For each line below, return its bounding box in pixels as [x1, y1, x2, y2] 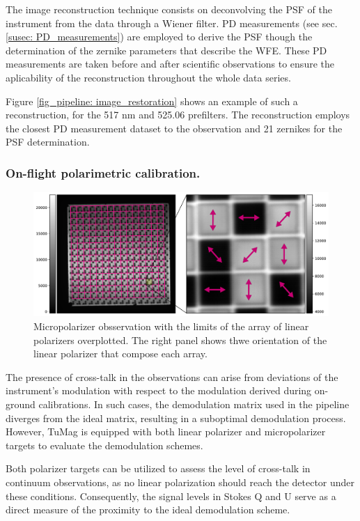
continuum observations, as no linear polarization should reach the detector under [6, 474, 355, 489]
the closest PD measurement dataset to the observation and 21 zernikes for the [6, 120, 343, 135]
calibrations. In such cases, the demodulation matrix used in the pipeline [38, 396, 350, 411]
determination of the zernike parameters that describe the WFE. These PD [6, 42, 327, 57]
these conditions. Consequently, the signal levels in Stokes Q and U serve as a [6, 488, 336, 503]
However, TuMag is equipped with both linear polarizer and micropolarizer [6, 424, 326, 439]
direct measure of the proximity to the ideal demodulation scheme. [6, 502, 290, 517]
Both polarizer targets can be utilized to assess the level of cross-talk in [6, 461, 311, 476]
